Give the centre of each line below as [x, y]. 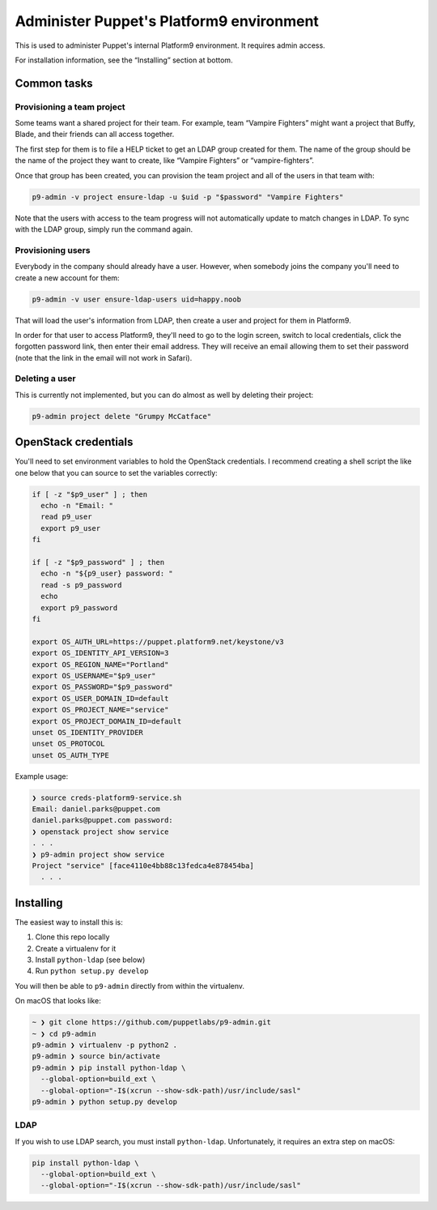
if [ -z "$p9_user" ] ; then [90, 494]
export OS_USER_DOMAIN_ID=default [100, 698]
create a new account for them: [68, 278]
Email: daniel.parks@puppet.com [96, 809]
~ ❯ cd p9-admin [64, 1034]
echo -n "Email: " [77, 506]
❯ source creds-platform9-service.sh [107, 797]
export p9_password [79, 607]
